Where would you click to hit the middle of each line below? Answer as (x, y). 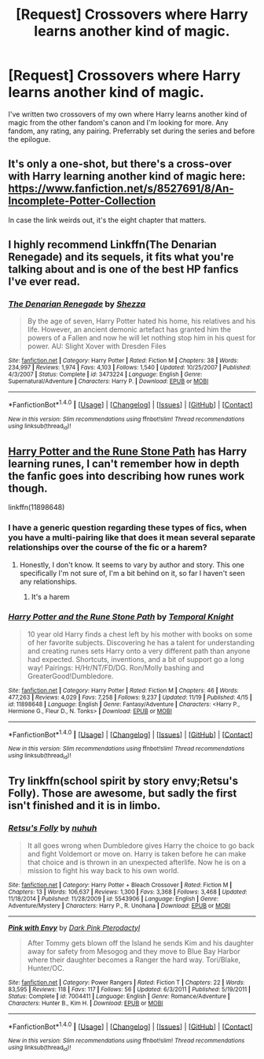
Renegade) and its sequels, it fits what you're (121, 257)
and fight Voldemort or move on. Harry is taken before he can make (137, 853)
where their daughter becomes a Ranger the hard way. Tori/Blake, (134, 960)
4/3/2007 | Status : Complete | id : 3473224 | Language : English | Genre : (105, 375)
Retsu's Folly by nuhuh (53, 828)
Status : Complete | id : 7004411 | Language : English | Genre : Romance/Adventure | (119, 996)
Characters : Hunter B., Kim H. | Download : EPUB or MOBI (86, 1003)
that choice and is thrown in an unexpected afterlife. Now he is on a (136, 862)
